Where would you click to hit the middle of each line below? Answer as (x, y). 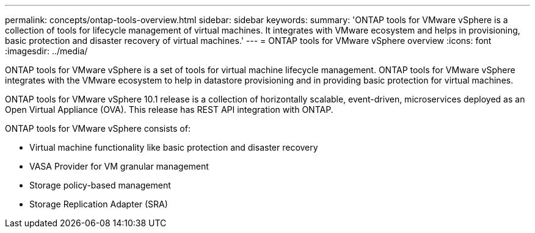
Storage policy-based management (100, 185)
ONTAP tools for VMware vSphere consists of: (98, 128)
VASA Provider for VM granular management (119, 166)
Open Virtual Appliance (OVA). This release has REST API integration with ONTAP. (169, 109)
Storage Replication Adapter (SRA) (99, 204)
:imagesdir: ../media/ (46, 51)
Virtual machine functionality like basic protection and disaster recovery (174, 147)
